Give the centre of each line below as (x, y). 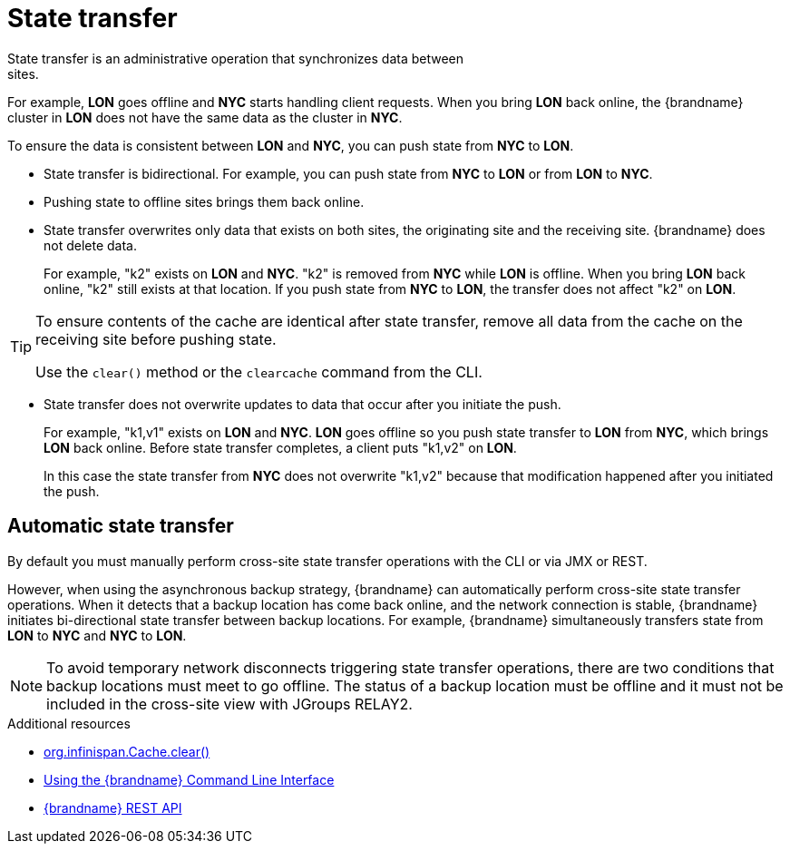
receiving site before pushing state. (156, 339)
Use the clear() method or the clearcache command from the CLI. (259, 372)
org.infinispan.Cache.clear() (127, 751)
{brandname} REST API (113, 807)
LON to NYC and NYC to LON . (97, 635)
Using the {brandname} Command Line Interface (189, 779)
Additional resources (69, 723)
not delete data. (90, 245)
